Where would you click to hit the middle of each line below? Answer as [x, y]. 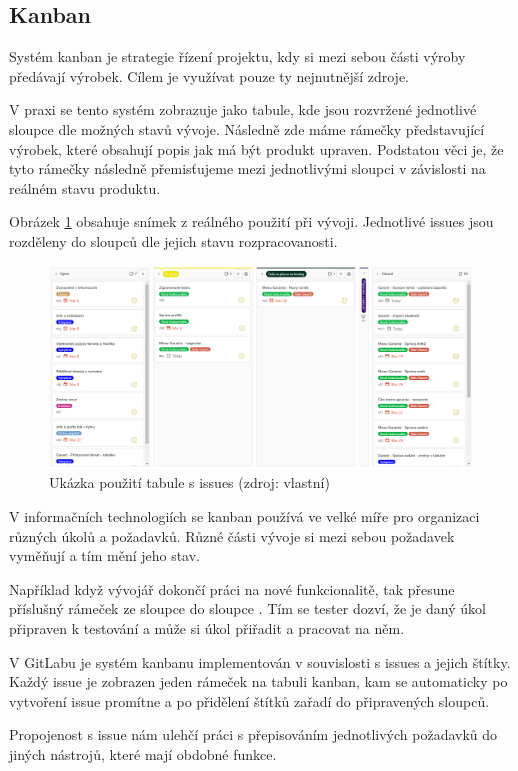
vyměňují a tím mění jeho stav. [105, 555]
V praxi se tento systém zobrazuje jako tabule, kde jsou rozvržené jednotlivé [243, 109]
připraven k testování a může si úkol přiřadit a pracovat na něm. [207, 628]
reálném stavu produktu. [85, 187]
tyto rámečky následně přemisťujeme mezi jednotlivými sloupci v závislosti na [247, 168]
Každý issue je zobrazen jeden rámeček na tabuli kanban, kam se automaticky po [258, 681]
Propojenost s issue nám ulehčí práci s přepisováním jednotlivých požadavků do [253, 734]
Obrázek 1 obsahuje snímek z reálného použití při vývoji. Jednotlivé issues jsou [251, 221]
